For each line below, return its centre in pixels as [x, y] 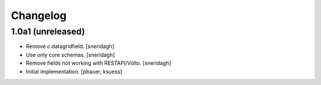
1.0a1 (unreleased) [48, 32]
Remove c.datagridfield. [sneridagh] [70, 46]
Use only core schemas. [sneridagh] [70, 55]
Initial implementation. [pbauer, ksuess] [74, 71]
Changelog [39, 15]
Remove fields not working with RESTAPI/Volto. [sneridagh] [99, 63]
